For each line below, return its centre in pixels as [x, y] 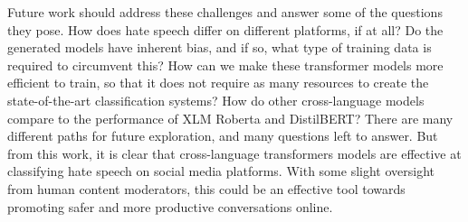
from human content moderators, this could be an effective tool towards [206, 188]
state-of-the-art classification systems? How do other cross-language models [216, 100]
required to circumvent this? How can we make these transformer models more [225, 65]
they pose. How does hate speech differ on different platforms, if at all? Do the [225, 29]
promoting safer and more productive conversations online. [170, 206]
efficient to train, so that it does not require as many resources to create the [218, 83]
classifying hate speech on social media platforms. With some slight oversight [221, 171]
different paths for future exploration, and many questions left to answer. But [223, 136]
